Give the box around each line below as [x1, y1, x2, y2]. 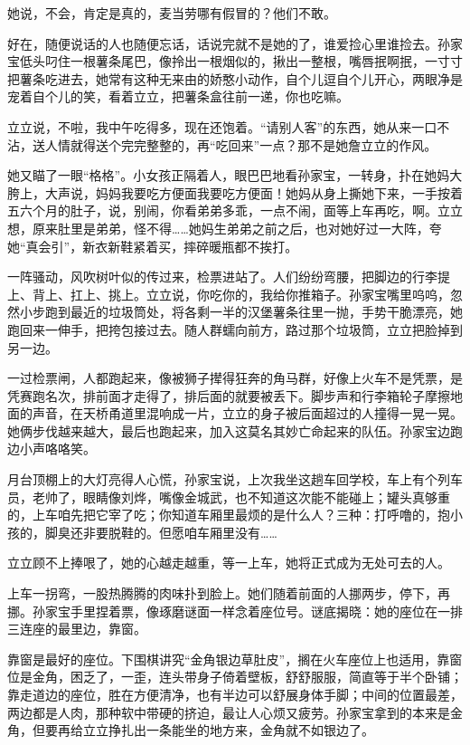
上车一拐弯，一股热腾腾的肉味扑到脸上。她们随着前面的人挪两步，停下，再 [7, 584, 450, 603]
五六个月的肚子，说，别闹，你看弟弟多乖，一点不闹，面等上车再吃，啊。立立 [7, 201, 463, 220]
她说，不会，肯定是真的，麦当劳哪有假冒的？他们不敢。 [7, 4, 336, 22]
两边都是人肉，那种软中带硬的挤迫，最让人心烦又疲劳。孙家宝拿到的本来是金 [7, 702, 463, 721]
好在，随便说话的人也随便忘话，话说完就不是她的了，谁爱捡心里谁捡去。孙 [7, 33, 450, 53]
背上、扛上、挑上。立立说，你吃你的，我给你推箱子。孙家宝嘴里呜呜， [32, 284, 450, 303]
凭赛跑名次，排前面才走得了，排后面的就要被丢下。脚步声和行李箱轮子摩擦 [7, 386, 450, 405]
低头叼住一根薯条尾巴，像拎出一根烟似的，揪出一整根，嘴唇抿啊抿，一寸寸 [19, 52, 463, 71]
